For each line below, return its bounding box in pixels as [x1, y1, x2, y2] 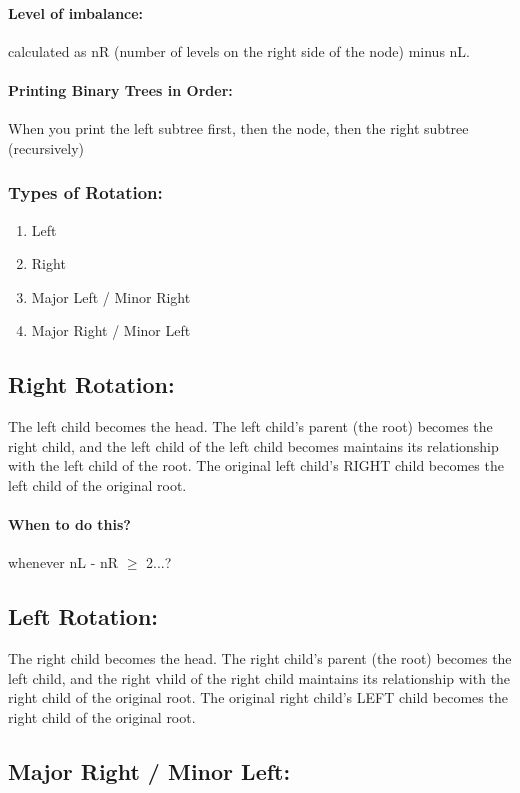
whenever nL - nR [8, 552, 119, 573]
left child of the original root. [8, 474, 187, 495]
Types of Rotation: [8, 180, 163, 205]
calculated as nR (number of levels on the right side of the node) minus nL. [8, 40, 470, 61]
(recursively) [8, 137, 84, 158]
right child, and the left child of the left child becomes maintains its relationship [8, 435, 499, 456]
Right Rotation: [8, 369, 175, 400]
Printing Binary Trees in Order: [8, 79, 233, 100]
